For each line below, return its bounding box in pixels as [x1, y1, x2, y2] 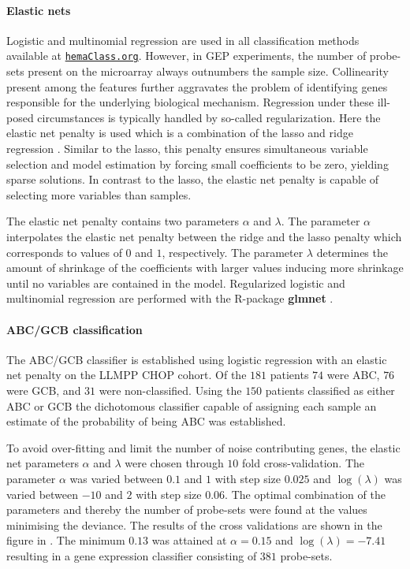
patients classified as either [265, 381, 395, 398]
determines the [316, 244, 388, 260]
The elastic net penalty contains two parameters [6, 213, 240, 229]
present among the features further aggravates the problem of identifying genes [6, 78, 388, 95]
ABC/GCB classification [6, 321, 143, 337]
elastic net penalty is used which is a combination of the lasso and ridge [6, 125, 353, 141]
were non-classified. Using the [99, 381, 242, 398]
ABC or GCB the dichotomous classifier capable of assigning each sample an [6, 397, 377, 414]
